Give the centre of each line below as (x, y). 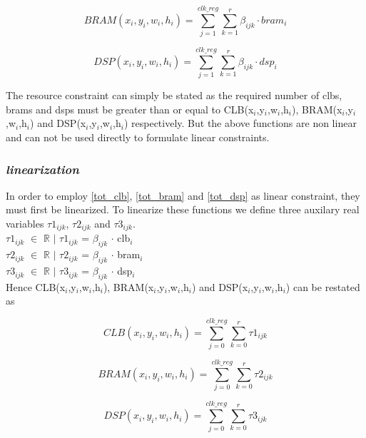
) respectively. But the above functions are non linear (240, 123)
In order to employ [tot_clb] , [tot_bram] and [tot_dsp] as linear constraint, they (183, 195)
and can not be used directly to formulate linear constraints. (138, 137)
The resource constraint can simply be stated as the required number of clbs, (174, 95)
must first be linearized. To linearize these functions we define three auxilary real (183, 209)
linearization (42, 169)
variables (25, 224)
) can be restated (323, 286)
